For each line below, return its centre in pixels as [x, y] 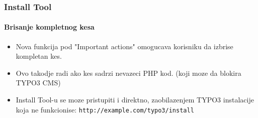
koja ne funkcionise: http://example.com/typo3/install [105, 109]
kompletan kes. [39, 56]
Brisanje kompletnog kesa [49, 27]
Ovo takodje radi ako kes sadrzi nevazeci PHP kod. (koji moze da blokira [128, 73]
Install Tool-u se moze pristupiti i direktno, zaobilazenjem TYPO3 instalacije [135, 100]
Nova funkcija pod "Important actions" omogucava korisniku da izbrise [124, 46]
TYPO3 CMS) [38, 83]
